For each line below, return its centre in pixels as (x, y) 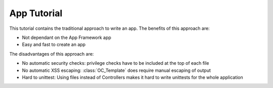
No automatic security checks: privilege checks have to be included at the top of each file (116, 63)
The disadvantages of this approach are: (52, 54)
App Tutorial (36, 13)
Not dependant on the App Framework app (66, 37)
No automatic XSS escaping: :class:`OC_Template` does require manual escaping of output (116, 70)
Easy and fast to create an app (54, 45)
